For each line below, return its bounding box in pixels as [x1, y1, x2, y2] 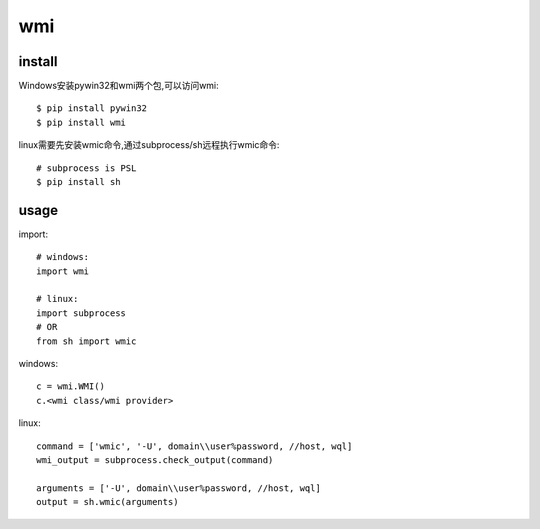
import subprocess [36, 307, 127, 319]
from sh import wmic [36, 335, 137, 347]
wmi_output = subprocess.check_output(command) [36, 455, 274, 465]
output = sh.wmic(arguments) [36, 496, 179, 508]
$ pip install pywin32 [36, 103, 148, 114]
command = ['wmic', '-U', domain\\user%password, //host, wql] [36, 440, 353, 452]
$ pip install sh [36, 176, 121, 188]
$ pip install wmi [36, 116, 127, 128]
